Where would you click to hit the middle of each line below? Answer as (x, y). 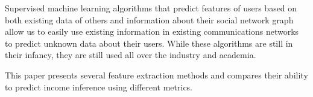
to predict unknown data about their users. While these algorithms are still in (149, 43)
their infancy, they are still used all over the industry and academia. (131, 55)
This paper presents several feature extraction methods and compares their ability (156, 75)
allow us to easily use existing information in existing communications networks (152, 31)
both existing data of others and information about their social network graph (149, 19)
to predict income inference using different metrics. (99, 87)
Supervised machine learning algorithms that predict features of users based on (151, 8)
